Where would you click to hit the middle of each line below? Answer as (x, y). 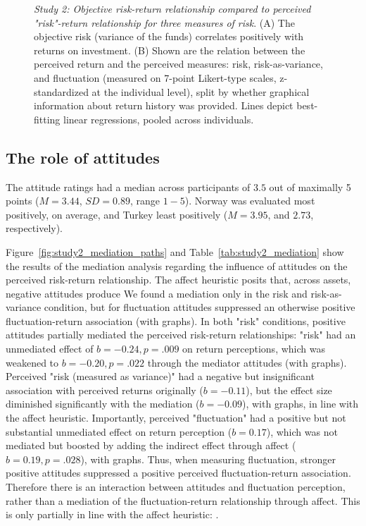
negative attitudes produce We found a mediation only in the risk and (157, 293)
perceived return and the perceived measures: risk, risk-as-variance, (178, 64)
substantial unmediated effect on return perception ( (119, 431)
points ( (23, 201)
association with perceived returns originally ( (105, 390)
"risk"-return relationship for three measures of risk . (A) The (164, 22)
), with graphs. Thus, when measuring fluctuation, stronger (208, 459)
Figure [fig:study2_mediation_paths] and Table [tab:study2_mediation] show (175, 251)
